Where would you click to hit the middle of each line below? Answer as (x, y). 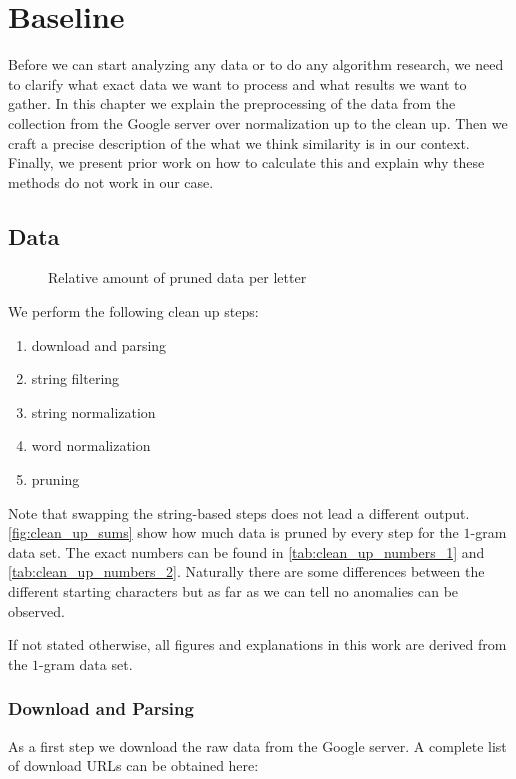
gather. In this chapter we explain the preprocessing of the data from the (232, 103)
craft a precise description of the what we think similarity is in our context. (239, 142)
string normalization (93, 411)
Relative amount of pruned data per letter (177, 277)
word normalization (91, 445)
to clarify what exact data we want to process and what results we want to (237, 83)
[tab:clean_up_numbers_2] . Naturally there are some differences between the (246, 571)
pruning (55, 479)
